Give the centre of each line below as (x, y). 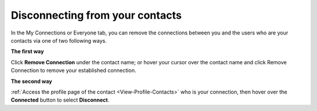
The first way (27, 51)
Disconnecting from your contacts (96, 15)
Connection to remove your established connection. (73, 71)
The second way (31, 81)
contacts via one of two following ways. (59, 40)
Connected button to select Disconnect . (60, 100)
